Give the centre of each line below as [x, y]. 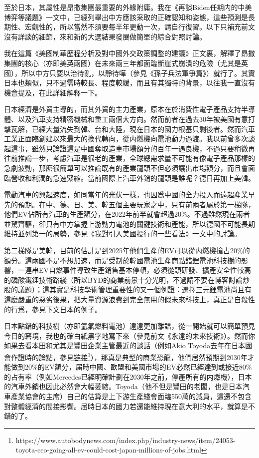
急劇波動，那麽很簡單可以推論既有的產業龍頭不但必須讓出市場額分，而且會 [126, 168]
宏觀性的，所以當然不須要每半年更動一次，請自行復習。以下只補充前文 [140, 27]
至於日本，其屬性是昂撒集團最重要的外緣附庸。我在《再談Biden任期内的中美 [128, 7]
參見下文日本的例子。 [66, 309]
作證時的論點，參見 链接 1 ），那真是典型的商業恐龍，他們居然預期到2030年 [129, 356]
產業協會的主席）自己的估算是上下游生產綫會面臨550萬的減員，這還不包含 [131, 396]
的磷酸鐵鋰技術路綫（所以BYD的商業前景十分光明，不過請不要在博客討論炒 [127, 279]
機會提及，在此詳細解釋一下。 [53, 92]
